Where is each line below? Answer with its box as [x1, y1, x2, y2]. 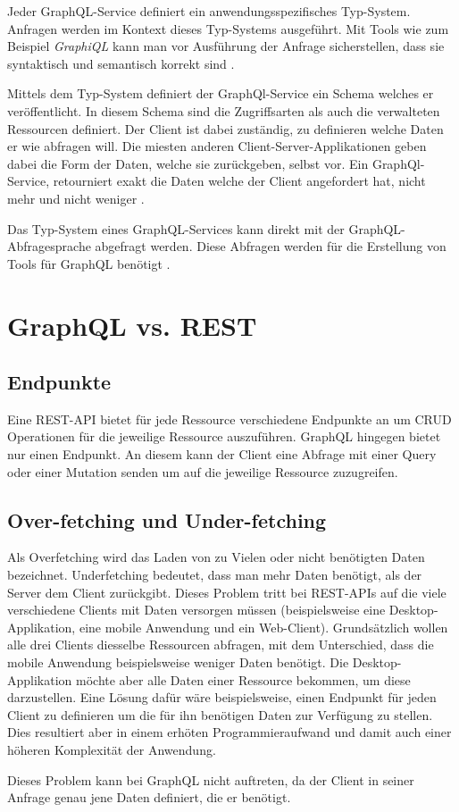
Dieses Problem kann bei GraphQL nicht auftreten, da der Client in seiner [7, 770, 414, 789]
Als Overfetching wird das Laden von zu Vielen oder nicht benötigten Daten [7, 548, 425, 566]
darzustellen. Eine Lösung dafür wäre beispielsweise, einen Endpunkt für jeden [7, 688, 437, 707]
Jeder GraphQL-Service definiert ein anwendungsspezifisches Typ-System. [7, 2, 411, 20]
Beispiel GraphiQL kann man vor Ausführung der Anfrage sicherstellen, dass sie [7, 37, 445, 55]
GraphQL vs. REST [7, 306, 257, 343]
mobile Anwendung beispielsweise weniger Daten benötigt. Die [7, 653, 349, 672]
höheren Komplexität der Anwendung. [7, 741, 216, 758]
